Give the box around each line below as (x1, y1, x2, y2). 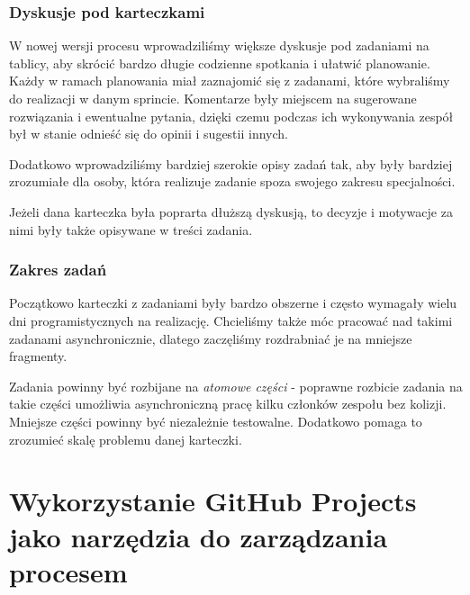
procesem (9, 553, 128, 590)
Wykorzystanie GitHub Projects (9, 482, 417, 519)
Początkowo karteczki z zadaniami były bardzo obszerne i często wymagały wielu (9, 293, 457, 312)
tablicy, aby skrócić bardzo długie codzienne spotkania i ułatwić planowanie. (9, 53, 430, 72)
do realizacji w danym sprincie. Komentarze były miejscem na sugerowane (9, 89, 417, 107)
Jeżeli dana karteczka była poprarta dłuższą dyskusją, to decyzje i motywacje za (9, 202, 453, 221)
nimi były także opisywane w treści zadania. (9, 220, 253, 239)
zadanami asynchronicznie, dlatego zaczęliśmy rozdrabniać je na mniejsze (9, 329, 412, 347)
